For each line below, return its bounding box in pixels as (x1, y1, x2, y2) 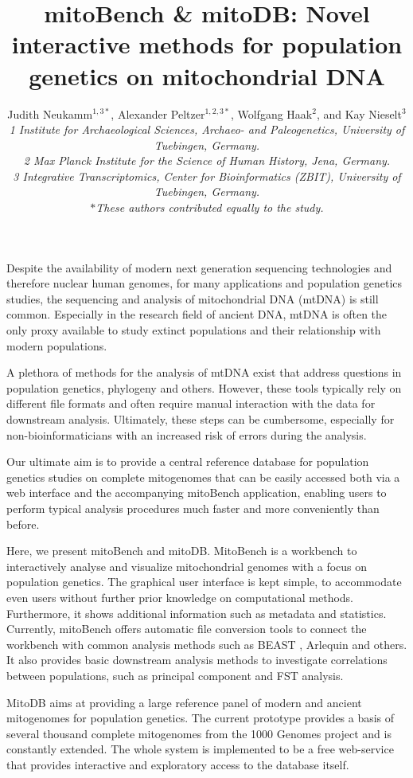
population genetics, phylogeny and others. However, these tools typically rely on (6, 379, 402, 396)
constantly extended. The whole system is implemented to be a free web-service (6, 741, 394, 757)
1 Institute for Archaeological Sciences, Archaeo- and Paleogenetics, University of (9, 121, 405, 138)
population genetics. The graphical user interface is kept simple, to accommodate (6, 573, 402, 590)
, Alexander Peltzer (111, 105, 205, 122)
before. (6, 515, 40, 532)
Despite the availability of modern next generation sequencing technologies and (6, 259, 392, 276)
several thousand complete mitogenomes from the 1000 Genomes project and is (6, 725, 392, 741)
